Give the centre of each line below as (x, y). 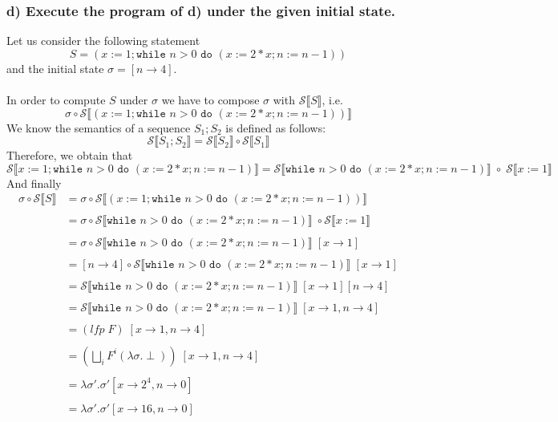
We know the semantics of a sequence (99, 127)
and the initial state (55, 68)
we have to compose (210, 99)
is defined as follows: (276, 127)
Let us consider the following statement (103, 41)
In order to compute (56, 99)
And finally (34, 183)
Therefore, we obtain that (70, 155)
